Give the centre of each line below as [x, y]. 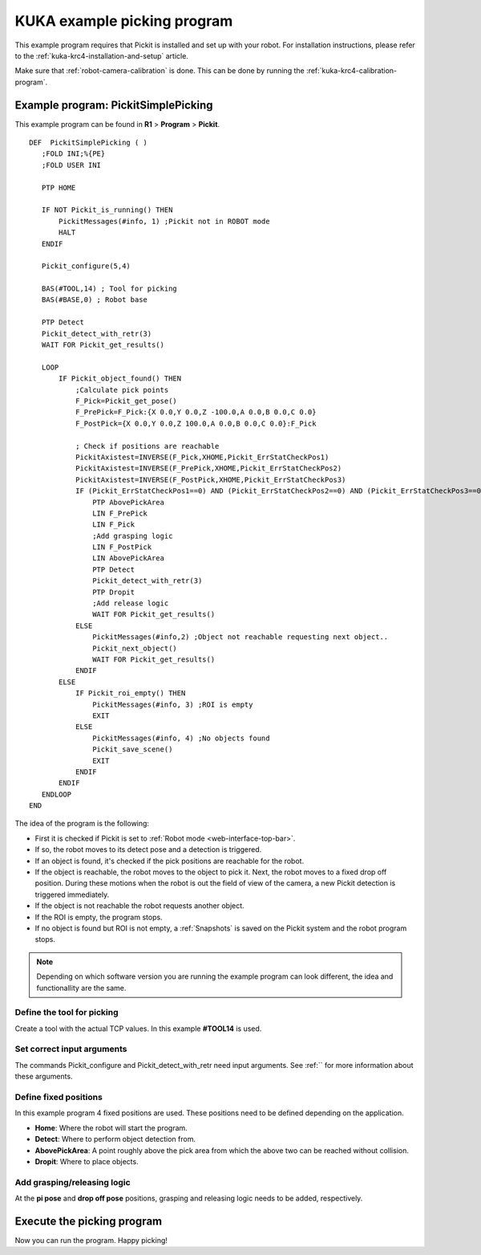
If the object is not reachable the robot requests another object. [139, 906]
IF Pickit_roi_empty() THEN [130, 693]
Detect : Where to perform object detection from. [115, 1139]
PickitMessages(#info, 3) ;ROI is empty [173, 704]
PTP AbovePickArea [128, 502]
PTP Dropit [114, 592]
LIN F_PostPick [122, 547]
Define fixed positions [59, 1097]
